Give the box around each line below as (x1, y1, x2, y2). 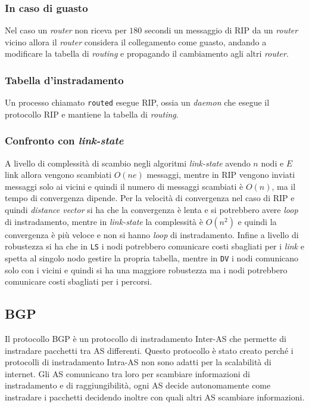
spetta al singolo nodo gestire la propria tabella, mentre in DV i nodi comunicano (5, 251, 299, 264)
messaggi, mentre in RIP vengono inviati (146, 168, 295, 181)
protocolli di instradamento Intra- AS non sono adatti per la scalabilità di (5, 356, 271, 368)
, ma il (271, 180, 296, 192)
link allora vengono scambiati (5, 168, 112, 181)
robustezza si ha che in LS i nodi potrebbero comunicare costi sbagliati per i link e (5, 240, 304, 252)
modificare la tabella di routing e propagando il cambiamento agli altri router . (5, 47, 289, 60)
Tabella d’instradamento (5, 72, 124, 87)
